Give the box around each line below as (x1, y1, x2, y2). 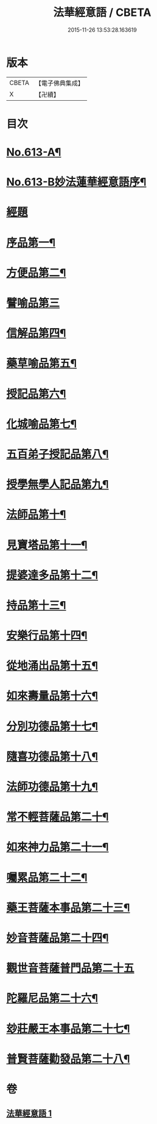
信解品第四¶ (6, 326, 66, 340)
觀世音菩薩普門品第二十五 (6, 962, 135, 975)
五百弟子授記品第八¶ (6, 447, 109, 461)
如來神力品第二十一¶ (6, 841, 109, 854)
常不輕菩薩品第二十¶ (6, 810, 109, 824)
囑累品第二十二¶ (6, 870, 88, 885)
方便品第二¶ (6, 266, 66, 280)
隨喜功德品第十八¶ (6, 750, 99, 764)
